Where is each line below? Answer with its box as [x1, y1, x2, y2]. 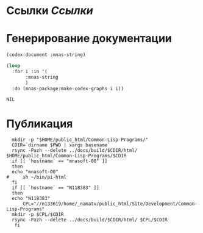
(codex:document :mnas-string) [6, 52, 86, 58]
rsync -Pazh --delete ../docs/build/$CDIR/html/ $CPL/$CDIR [12, 217, 168, 223]
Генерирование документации [6, 32, 173, 46]
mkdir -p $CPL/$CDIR [12, 212, 64, 218]
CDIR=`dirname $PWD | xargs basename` [12, 142, 111, 148]
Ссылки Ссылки [6, 4, 93, 18]
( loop [6, 63, 20, 69]
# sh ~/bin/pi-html [6, 174, 67, 181]
